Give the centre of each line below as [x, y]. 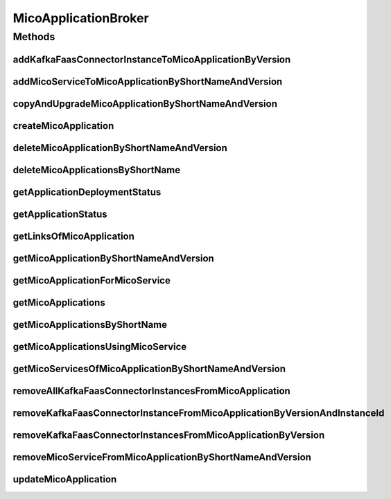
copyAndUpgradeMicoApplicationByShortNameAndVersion [145, 104]
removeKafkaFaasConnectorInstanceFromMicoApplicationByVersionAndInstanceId [199, 413]
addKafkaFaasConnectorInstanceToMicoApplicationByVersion [152, 59]
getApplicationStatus [60, 214]
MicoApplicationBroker [81, 18]
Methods [34, 37]
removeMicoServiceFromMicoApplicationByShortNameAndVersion [162, 457]
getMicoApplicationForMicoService [92, 280]
